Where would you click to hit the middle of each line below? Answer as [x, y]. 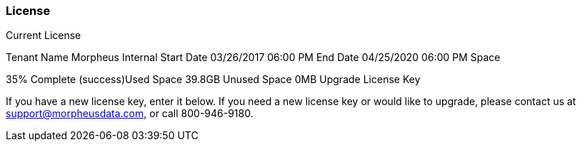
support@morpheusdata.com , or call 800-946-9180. [130, 114]
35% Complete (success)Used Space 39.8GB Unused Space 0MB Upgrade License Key [213, 80]
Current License [44, 36]
